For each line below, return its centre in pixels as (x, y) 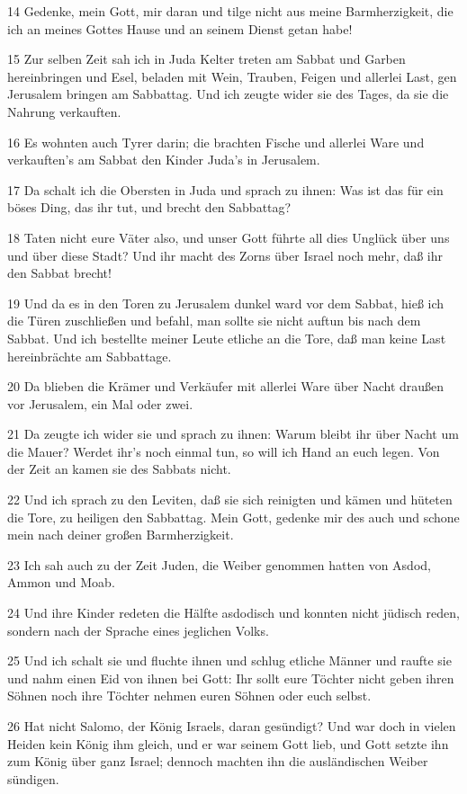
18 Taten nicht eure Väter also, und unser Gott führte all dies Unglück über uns (229, 237)
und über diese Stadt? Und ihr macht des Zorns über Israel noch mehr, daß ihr (225, 255)
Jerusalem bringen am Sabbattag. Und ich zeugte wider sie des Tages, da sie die (228, 94)
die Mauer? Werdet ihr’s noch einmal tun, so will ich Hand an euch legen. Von (224, 451)
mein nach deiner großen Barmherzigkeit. (121, 535)
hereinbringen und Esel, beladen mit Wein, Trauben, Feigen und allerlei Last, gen (232, 76)
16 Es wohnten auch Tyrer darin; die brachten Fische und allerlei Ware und (216, 142)
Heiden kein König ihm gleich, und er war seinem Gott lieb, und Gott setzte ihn (228, 743)
